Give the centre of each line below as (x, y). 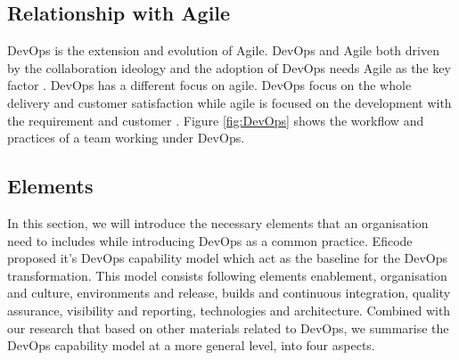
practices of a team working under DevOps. (126, 138)
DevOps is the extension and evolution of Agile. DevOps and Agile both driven (223, 50)
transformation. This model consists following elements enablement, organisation (227, 275)
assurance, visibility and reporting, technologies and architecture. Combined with (229, 310)
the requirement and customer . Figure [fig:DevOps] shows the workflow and (216, 120)
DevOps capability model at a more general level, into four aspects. (191, 345)
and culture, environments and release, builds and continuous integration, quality (229, 293)
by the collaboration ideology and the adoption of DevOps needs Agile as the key (229, 67)
